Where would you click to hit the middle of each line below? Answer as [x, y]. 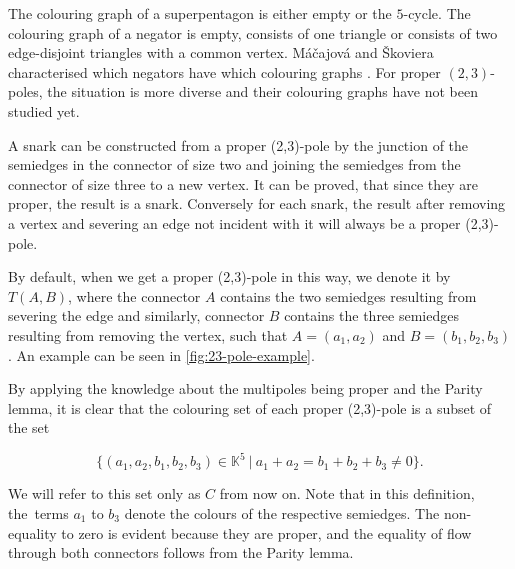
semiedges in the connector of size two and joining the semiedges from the [234, 164]
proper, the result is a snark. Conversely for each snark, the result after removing [257, 203]
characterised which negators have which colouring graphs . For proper [224, 71]
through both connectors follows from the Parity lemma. [181, 552]
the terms [38, 512]
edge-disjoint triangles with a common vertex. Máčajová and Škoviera [221, 52]
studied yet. [44, 110]
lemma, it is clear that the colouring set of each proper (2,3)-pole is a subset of [250, 407]
